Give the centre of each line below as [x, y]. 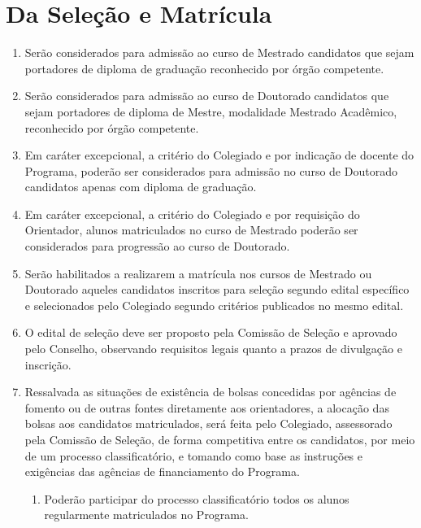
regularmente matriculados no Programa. [146, 515]
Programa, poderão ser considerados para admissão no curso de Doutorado [211, 170]
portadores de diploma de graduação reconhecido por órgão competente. [204, 68]
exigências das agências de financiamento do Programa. [162, 471]
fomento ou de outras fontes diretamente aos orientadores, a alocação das [207, 407]
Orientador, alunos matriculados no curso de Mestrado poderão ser [191, 230]
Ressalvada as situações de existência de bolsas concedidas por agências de [210, 392]
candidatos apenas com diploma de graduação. [141, 187]
